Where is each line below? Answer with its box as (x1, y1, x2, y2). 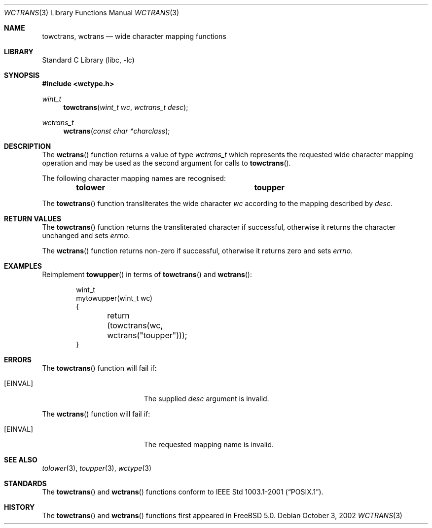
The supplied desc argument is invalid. (144, 394, 269, 403)
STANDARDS (4, 479, 47, 488)
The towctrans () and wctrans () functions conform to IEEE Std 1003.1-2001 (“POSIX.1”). (42, 488, 324, 496)
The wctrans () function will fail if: (42, 410, 150, 418)
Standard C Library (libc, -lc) (42, 56, 135, 64)
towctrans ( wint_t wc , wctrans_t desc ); (63, 103, 188, 111)
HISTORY (4, 503, 35, 511)
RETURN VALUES (4, 214, 62, 223)
